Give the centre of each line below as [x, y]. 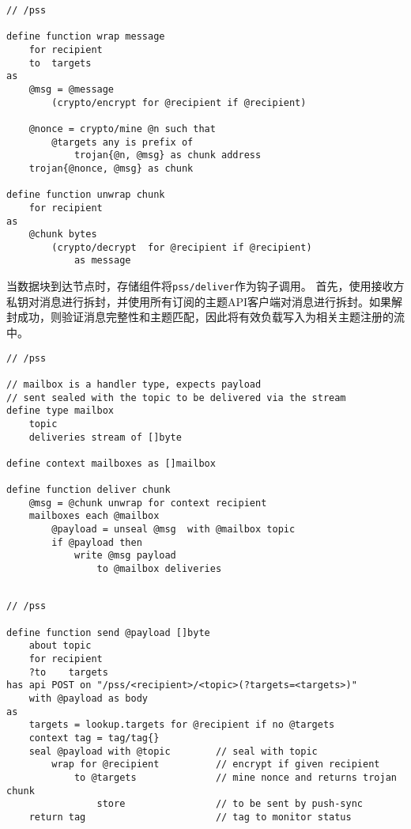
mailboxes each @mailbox [94, 516]
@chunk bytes [63, 235]
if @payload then [97, 542]
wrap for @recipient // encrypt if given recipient [216, 765]
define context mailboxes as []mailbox [111, 463]
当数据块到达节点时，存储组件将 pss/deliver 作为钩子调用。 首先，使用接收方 [205, 286]
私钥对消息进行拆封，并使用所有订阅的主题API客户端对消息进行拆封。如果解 [205, 301]
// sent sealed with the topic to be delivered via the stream [176, 397]
